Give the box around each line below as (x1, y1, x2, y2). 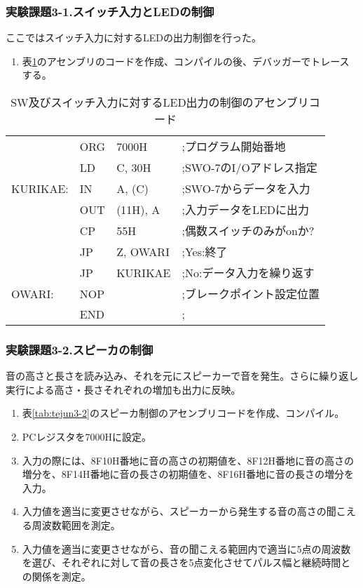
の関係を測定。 (22, 568, 91, 583)
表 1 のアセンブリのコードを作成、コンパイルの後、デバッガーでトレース (22, 53, 350, 68)
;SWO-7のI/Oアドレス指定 (181, 159, 317, 175)
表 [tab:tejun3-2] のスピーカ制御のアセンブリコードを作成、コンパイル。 (22, 406, 345, 420)
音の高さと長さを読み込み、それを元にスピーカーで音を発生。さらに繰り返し (6, 368, 359, 383)
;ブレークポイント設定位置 (181, 286, 320, 302)
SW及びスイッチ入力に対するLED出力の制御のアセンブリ (11, 94, 309, 110)
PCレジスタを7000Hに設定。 (22, 429, 151, 443)
